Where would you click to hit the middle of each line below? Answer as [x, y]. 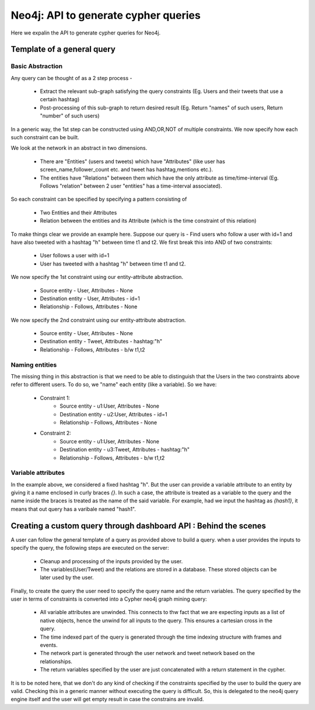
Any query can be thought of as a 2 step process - [71, 78]
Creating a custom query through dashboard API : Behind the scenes [139, 525]
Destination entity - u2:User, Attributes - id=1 [113, 414]
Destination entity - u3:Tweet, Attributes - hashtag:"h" [125, 450]
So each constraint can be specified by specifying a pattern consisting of [99, 199]
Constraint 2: [55, 433]
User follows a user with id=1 [75, 256]
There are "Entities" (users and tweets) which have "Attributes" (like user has [133, 161]
